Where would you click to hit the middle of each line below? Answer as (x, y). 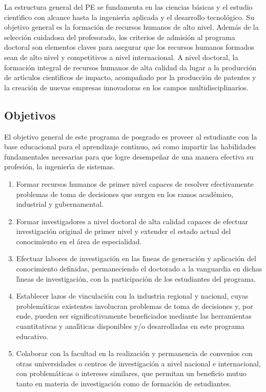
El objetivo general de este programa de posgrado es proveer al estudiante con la (131, 136)
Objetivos (30, 115)
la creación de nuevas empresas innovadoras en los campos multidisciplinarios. (126, 87)
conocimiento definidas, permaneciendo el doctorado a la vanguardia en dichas (139, 269)
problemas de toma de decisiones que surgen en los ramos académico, (125, 194)
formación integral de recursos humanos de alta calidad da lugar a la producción (130, 67)
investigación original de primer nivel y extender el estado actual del (124, 231)
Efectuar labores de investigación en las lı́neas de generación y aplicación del (136, 258)
